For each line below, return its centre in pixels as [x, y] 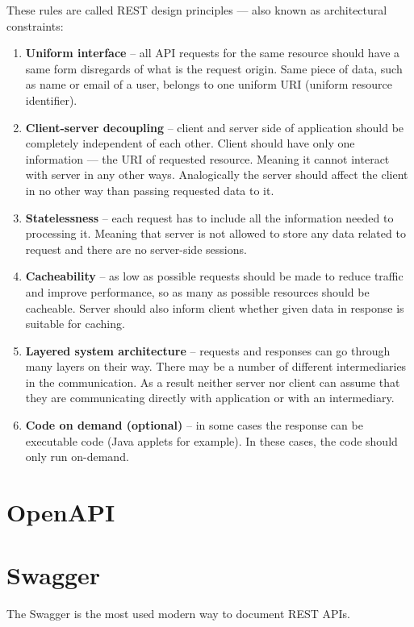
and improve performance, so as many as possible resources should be [197, 291]
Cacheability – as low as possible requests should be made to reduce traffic [214, 276]
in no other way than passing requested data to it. [150, 190]
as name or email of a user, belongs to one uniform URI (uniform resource [209, 84]
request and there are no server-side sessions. [136, 249]
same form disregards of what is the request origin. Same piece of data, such [214, 68]
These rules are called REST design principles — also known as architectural [197, 10]
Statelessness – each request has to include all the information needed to [209, 217]
